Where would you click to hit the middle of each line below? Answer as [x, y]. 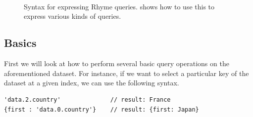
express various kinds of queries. [73, 16]
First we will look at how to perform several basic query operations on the [117, 63]
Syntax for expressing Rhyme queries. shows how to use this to [119, 6]
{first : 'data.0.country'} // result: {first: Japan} [101, 109]
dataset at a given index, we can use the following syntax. [92, 83]
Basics [20, 43]
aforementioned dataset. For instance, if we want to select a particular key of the [126, 73]
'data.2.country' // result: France [87, 99]
